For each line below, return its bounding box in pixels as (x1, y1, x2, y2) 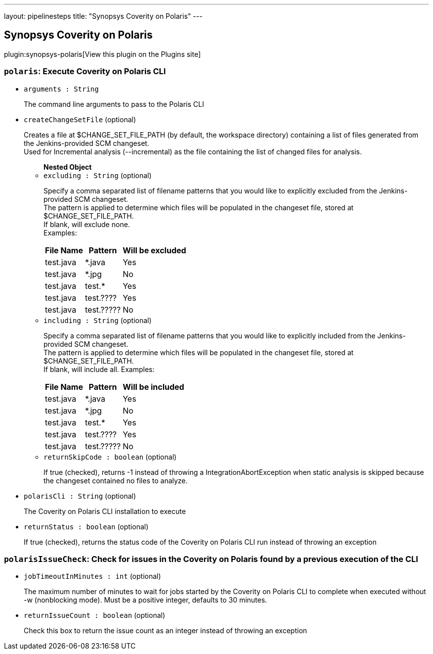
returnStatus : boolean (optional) (24, 522, 149, 531)
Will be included (123, 381, 184, 392)
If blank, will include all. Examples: (43, 365, 155, 374)
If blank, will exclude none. (43, 220, 130, 229)
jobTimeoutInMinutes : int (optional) (24, 572, 161, 581)
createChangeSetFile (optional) (24, 115, 136, 124)
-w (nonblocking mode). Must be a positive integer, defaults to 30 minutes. (24, 596, 267, 605)
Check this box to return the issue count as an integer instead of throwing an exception (24, 626, 307, 635)
